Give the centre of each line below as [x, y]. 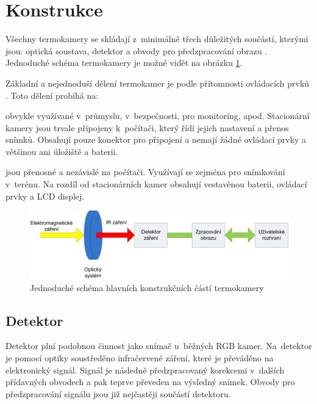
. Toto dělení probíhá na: [52, 95]
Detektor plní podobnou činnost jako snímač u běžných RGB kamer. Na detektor [159, 346]
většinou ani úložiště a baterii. [62, 151]
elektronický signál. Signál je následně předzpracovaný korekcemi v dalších [145, 370]
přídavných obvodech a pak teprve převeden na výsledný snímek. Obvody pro [150, 382]
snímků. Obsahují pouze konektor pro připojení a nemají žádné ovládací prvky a [156, 139]
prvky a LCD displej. [45, 196]
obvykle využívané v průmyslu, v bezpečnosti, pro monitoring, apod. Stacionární [158, 116]
